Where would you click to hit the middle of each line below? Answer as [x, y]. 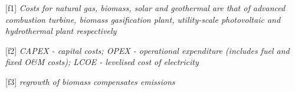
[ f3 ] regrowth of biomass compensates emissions [90, 81]
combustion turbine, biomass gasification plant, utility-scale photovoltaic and [143, 19]
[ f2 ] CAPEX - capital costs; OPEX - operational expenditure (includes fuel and [147, 50]
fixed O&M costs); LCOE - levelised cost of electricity [102, 62]
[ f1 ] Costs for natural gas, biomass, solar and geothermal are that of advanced [145, 8]
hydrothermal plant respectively [61, 31]
